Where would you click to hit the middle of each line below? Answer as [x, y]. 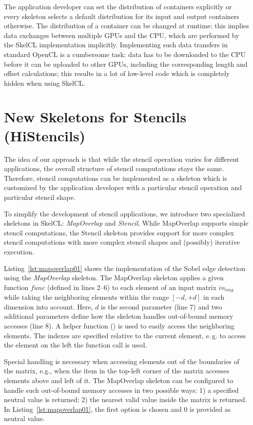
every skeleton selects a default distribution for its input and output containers [122, 16]
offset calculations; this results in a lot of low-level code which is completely [117, 73]
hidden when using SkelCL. [45, 83]
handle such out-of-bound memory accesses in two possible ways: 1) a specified [121, 390]
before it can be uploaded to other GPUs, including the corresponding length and [126, 64]
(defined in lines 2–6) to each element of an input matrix [132, 287]
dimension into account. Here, [49, 306]
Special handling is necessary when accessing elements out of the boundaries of [122, 361]
